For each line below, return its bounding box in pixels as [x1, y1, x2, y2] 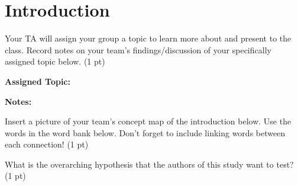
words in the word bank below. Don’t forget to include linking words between [5, 126, 286, 139]
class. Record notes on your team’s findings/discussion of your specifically [5, 43, 271, 56]
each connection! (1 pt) [5, 138, 89, 150]
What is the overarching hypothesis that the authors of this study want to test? [5, 158, 294, 170]
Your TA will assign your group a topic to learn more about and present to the [5, 32, 291, 44]
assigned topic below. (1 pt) [5, 55, 105, 68]
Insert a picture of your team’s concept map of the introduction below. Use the [5, 115, 291, 127]
